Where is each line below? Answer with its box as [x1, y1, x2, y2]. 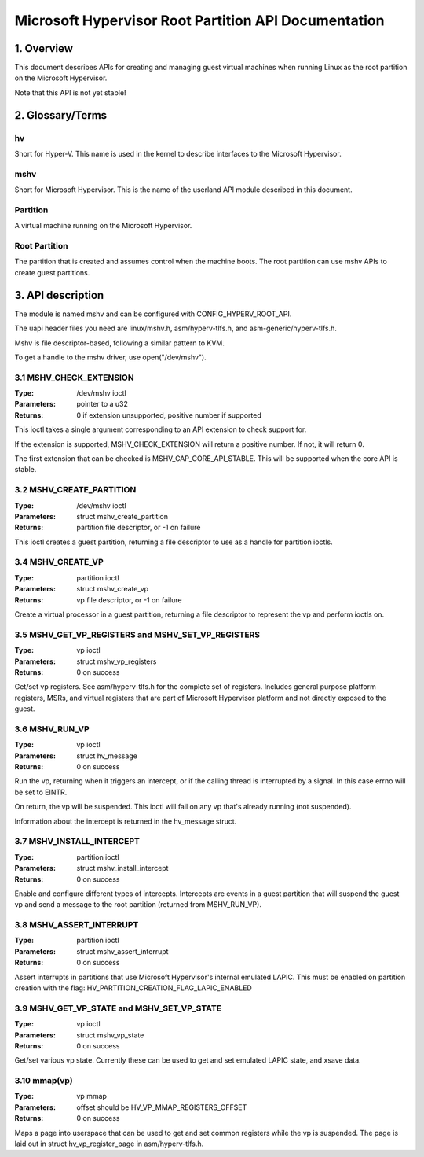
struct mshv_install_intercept [76, 864, 169, 873]
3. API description [14, 288, 104, 302]
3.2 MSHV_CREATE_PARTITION [14, 485, 137, 496]
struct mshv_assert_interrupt [76, 946, 169, 956]
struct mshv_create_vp [76, 584, 149, 594]
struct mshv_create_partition [76, 511, 169, 521]
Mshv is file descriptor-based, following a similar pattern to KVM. [14, 338, 225, 348]
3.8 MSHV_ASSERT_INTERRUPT [14, 919, 139, 930]
